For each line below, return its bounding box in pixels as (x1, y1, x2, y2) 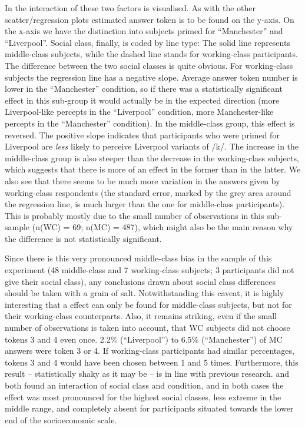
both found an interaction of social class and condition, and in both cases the (5, 379, 284, 391)
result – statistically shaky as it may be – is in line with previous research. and (5, 367, 289, 380)
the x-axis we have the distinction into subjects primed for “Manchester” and (5, 25, 283, 37)
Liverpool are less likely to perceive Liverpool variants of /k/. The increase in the (5, 140, 299, 152)
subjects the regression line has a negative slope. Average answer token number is (5, 71, 298, 83)
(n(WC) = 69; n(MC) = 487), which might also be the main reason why (32, 221, 293, 233)
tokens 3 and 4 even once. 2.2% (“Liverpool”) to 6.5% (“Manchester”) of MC (5, 333, 283, 345)
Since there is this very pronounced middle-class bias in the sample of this (5, 252, 272, 264)
